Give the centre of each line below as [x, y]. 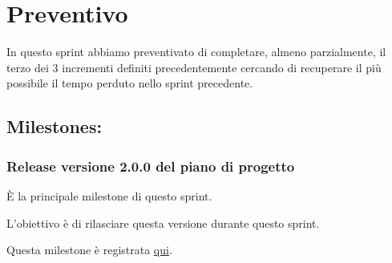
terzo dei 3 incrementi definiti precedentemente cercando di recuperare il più [194, 67]
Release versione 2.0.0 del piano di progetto [151, 166]
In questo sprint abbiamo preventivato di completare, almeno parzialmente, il [196, 52]
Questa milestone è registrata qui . [89, 250]
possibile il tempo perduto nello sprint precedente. [130, 83]
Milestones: [55, 126]
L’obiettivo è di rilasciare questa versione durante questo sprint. [163, 223]
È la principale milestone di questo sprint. [109, 195]
